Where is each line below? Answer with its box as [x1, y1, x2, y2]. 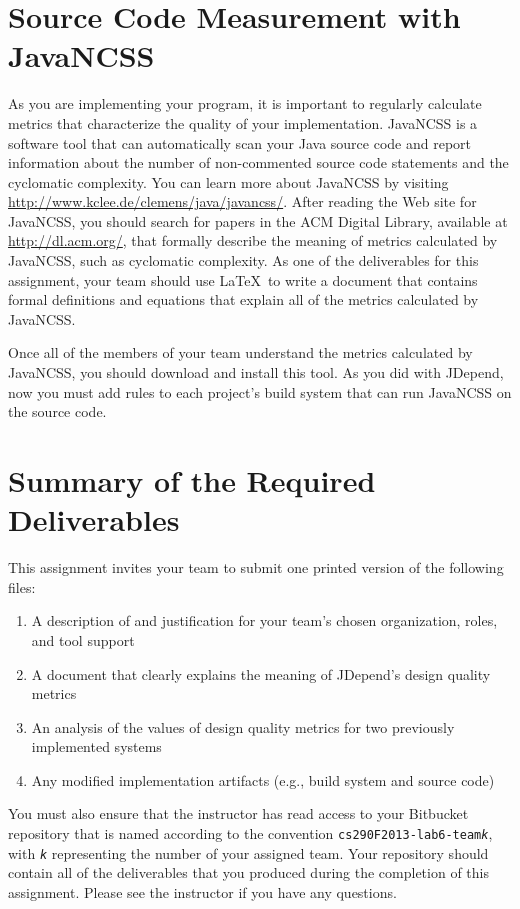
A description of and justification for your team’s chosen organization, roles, [31, 610, 498, 631]
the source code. [8, 401, 107, 422]
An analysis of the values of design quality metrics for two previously [31, 716, 455, 737]
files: [8, 576, 36, 597]
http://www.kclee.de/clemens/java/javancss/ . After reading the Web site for [8, 191, 477, 212]
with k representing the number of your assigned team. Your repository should [8, 842, 489, 863]
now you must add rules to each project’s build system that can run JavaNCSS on [8, 381, 512, 402]
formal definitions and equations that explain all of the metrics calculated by [8, 289, 479, 310]
